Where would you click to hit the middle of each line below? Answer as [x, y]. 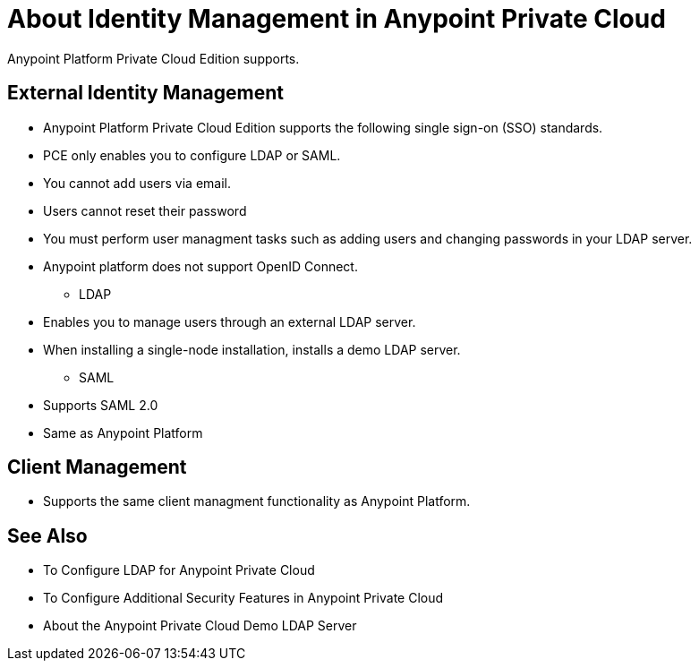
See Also [47, 535]
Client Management [97, 467]
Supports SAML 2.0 [101, 405]
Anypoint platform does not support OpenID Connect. [200, 266]
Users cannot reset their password [145, 210]
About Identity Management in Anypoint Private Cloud [337, 19]
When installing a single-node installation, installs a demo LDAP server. [252, 349]
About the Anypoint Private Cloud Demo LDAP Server [200, 626]
